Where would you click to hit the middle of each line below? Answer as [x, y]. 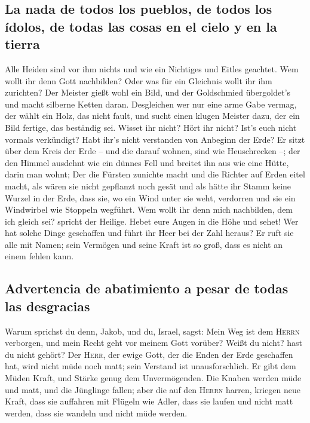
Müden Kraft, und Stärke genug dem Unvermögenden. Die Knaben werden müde [153, 378]
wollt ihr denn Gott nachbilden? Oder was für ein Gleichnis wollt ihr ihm [139, 80]
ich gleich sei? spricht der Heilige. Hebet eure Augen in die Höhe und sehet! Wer [152, 221]
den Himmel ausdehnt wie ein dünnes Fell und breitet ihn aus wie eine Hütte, [147, 162]
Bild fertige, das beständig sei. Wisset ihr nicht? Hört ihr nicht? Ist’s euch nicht [151, 127]
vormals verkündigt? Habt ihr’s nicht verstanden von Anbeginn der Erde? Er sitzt [155, 139]
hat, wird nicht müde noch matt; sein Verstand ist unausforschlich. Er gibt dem [151, 366]
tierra [22, 44]
